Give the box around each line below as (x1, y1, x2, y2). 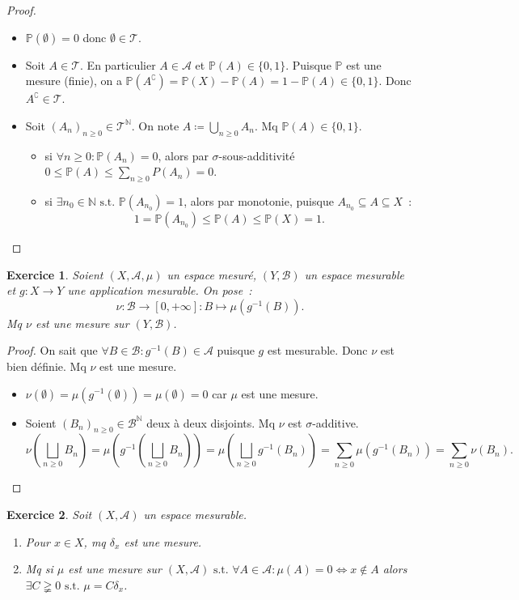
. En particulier (80, 56, 156, 73)
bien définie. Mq (6, 357, 86, 374)
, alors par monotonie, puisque (184, 192, 334, 209)
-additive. (312, 414, 359, 431)
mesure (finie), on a (25, 72, 122, 89)
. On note (131, 117, 179, 134)
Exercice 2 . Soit (6, 505, 92, 522)
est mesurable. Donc (267, 342, 368, 359)
